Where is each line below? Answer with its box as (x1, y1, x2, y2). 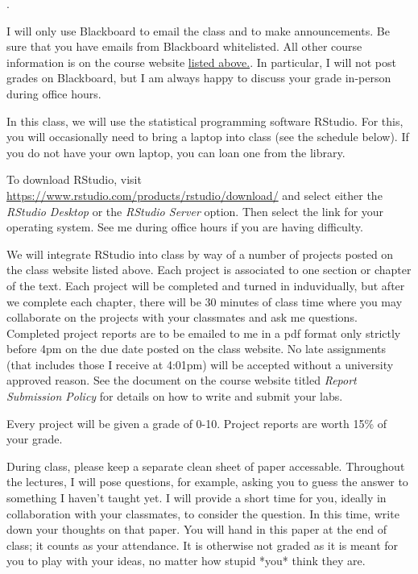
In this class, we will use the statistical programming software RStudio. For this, (6, 112, 404, 129)
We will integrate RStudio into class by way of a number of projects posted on (6, 245, 394, 262)
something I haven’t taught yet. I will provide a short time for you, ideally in (6, 489, 387, 506)
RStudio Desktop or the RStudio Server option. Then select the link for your (6, 202, 384, 219)
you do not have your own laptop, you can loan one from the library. (6, 143, 346, 160)
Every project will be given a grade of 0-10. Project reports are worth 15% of (6, 414, 387, 431)
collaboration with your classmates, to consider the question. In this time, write (6, 505, 399, 522)
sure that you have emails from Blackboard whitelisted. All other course (6, 38, 362, 55)
